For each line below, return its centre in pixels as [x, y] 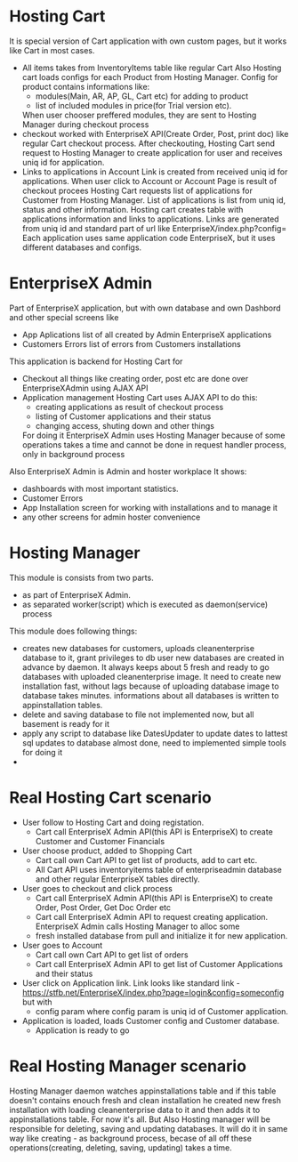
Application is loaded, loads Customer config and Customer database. [151, 1021]
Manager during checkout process [85, 124]
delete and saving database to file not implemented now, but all [138, 714]
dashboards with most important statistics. [101, 488]
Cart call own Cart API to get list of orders [112, 955]
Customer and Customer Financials [100, 841]
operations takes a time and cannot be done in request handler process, [154, 444]
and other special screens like [64, 317]
